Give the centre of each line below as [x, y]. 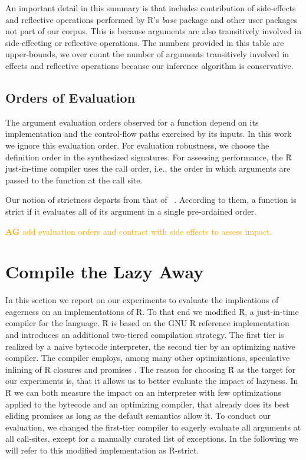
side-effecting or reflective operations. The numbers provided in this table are [145, 42]
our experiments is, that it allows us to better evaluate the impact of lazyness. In [152, 381]
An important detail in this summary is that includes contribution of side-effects [151, 8]
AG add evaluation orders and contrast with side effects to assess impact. [139, 231]
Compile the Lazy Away [105, 272]
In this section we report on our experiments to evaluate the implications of [142, 300]
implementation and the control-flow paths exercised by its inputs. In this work [149, 134]
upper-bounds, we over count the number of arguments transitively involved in [147, 54]
